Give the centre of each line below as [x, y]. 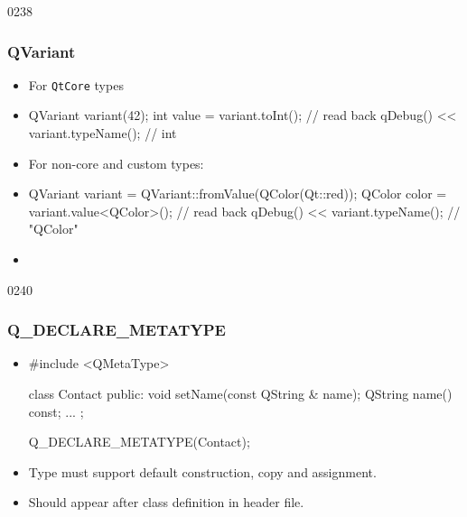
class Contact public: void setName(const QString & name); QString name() [240, 394]
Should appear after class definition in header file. [166, 502]
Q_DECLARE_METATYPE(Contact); [139, 442]
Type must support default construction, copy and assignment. [202, 471]
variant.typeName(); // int [103, 133]
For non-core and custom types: [116, 163]
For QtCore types [76, 84]
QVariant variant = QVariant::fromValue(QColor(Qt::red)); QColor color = [238, 194]
